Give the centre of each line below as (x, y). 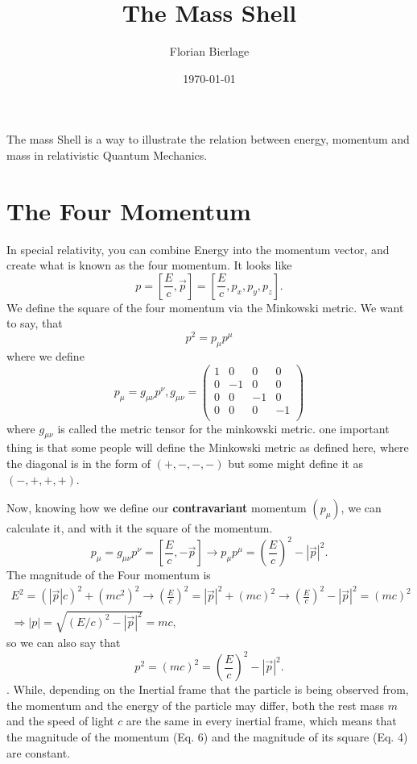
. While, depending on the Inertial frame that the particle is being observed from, (208, 689)
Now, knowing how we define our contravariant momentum (157, 508)
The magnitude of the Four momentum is (109, 575)
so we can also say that (64, 643)
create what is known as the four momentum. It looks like (149, 265)
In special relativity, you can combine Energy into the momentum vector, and (198, 249)
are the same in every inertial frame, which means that (261, 721)
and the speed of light (60, 721)
